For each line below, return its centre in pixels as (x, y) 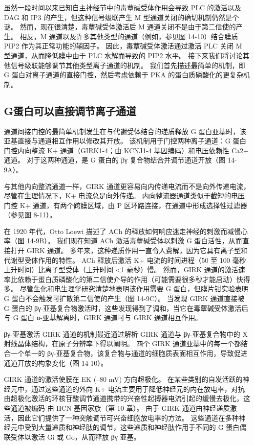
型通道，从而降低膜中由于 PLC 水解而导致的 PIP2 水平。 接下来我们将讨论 (123, 55)
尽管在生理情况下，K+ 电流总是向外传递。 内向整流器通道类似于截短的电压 (125, 196)
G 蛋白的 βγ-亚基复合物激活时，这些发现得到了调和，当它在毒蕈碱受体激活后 (126, 308)
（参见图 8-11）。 (30, 215)
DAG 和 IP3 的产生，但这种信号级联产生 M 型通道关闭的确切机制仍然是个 (122, 17)
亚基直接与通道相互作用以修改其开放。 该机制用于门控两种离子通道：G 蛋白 (125, 141)
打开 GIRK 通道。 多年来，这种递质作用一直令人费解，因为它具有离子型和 (129, 250)
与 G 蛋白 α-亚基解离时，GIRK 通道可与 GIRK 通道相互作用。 (103, 317)
